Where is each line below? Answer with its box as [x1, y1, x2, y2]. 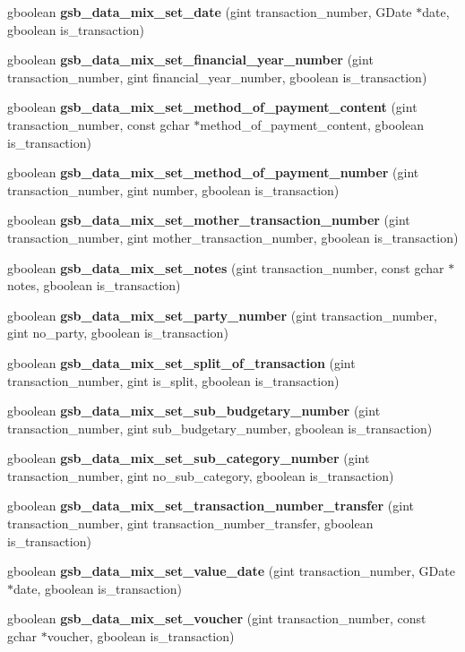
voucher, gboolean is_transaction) [47, 627, 235, 646]
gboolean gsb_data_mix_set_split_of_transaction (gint [7, 353, 356, 372]
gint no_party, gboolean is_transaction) [7, 323, 228, 342]
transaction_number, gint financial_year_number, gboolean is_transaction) [7, 67, 427, 86]
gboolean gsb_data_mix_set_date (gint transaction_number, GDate [7, 3, 412, 21]
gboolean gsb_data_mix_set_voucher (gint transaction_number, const [7, 609, 426, 628]
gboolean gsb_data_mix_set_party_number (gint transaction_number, [7, 305, 437, 324]
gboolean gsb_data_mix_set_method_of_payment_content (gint [7, 98, 418, 116]
